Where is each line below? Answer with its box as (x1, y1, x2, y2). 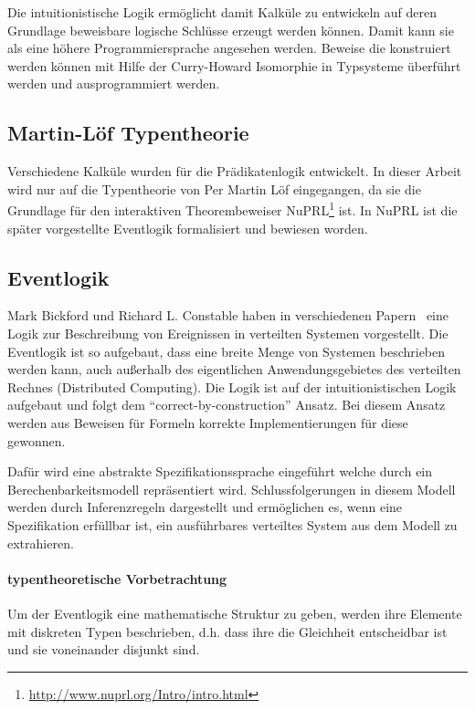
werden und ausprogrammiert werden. (7, 74, 220, 93)
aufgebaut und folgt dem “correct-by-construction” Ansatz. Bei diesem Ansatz (7, 395, 446, 414)
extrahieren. (7, 533, 74, 552)
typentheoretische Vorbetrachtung (7, 569, 227, 588)
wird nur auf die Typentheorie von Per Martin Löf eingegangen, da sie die (7, 179, 421, 198)
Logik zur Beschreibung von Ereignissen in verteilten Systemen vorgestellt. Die (7, 324, 449, 342)
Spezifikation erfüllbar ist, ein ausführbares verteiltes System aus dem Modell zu (7, 515, 458, 534)
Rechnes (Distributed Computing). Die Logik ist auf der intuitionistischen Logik (7, 377, 457, 396)
